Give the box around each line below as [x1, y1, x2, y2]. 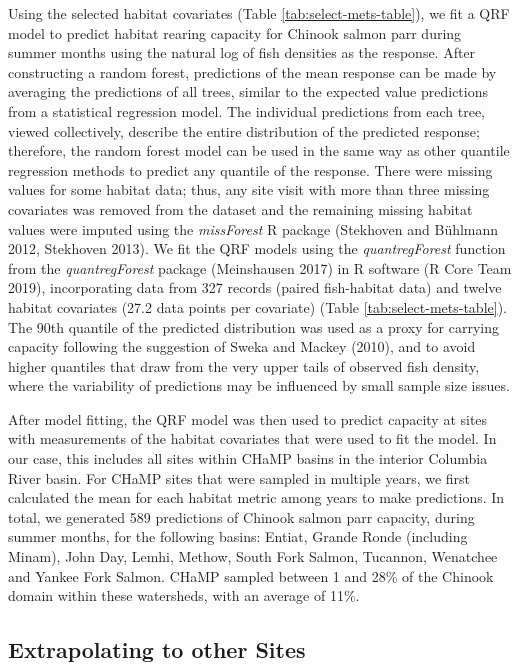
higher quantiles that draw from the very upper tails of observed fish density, [8, 355, 480, 376]
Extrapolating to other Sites [8, 634, 306, 665]
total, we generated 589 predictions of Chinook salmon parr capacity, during [8, 506, 475, 527]
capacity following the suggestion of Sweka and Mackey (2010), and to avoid [8, 336, 476, 357]
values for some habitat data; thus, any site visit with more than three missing [8, 179, 490, 200]
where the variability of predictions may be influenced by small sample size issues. [8, 375, 510, 396]
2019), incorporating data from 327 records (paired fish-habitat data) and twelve [8, 277, 502, 298]
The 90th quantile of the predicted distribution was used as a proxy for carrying [8, 316, 499, 337]
